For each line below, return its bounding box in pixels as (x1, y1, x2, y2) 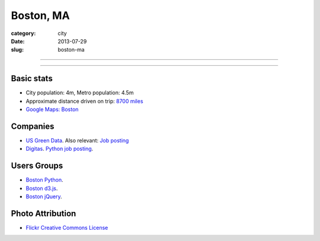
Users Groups (11, 161, 63, 171)
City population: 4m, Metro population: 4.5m (25, 89, 134, 96)
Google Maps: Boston (25, 106, 79, 113)
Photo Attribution (11, 208, 76, 218)
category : (11, 30, 36, 37)
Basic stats (11, 74, 53, 84)
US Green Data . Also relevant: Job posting (25, 137, 129, 144)
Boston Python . (25, 176, 63, 183)
